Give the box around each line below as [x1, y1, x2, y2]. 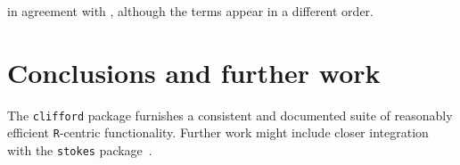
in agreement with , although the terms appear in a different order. [7, 2, 374, 20]
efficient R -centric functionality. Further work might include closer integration [7, 123, 429, 142]
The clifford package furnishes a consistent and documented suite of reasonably [7, 105, 453, 124]
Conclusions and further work [7, 54, 381, 90]
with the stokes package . [7, 141, 152, 160]
